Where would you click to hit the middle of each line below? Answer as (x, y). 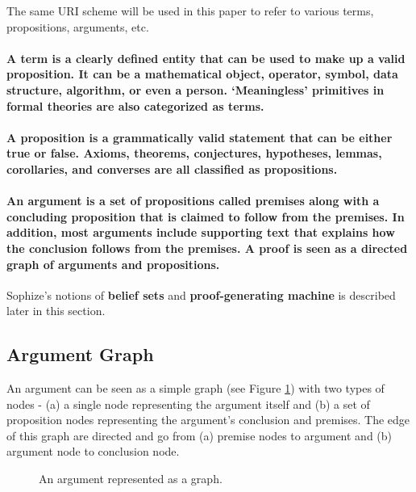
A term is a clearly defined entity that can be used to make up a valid (206, 58)
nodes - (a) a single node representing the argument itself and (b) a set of (188, 404)
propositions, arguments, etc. (78, 26)
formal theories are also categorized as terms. (135, 105)
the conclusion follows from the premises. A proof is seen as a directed (207, 248)
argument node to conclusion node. (93, 451)
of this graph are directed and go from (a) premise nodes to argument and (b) (200, 435)
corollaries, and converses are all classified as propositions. (172, 168)
